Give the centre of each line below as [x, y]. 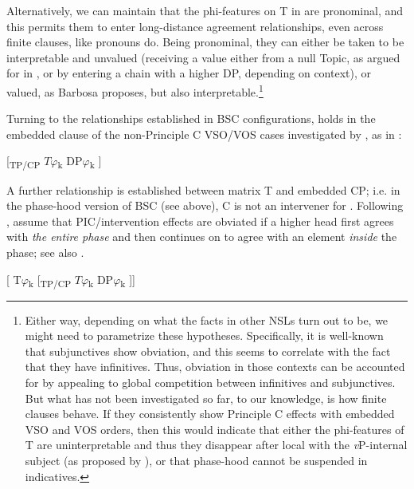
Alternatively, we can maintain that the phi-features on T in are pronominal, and [205, 10]
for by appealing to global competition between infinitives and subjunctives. [210, 382]
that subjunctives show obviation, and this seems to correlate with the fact [208, 351]
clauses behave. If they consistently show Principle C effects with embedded [210, 414]
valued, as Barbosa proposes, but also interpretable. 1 [135, 90]
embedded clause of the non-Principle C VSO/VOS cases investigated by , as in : [204, 134]
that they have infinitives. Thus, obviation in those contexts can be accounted [215, 367]
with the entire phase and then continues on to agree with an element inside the [202, 237]
